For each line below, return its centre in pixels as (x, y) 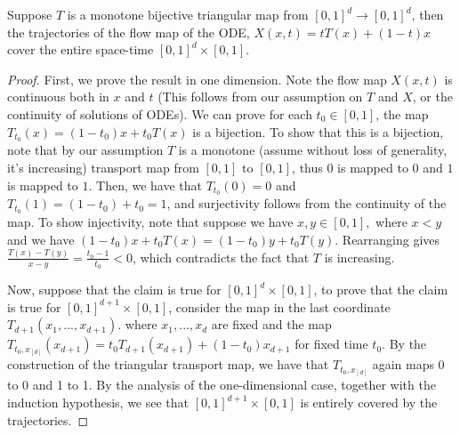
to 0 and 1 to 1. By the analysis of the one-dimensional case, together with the (222, 385)
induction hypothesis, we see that (98, 403)
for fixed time (331, 344)
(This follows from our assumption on (260, 97)
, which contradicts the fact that (221, 257)
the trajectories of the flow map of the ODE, (129, 32)
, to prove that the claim (381, 290)
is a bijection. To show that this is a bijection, (318, 131)
